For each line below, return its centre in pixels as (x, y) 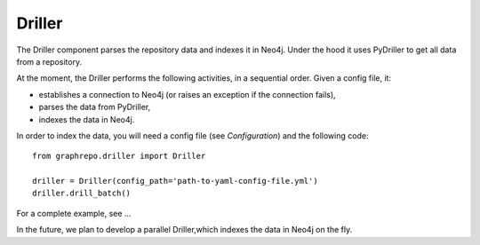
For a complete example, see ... (74, 213)
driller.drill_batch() (82, 194)
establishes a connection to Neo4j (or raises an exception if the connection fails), (188, 94)
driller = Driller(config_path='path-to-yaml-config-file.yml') (176, 181)
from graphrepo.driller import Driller (119, 156)
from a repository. (49, 61)
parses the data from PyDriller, (95, 107)
